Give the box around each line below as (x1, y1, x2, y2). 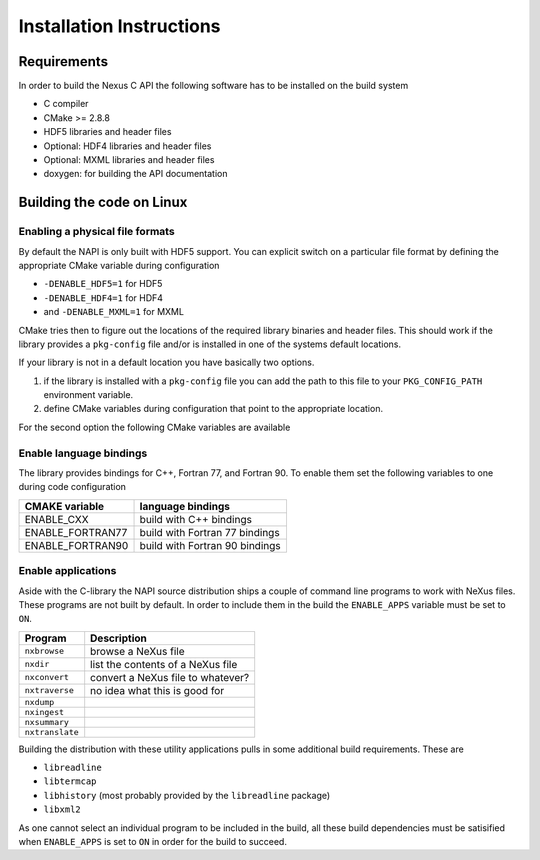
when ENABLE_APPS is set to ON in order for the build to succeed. (18, 836, 287, 848)
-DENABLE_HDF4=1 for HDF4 (43, 291, 164, 304)
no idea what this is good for (90, 683, 225, 697)
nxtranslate (24, 726, 79, 737)
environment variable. (43, 389, 134, 401)
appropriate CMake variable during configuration (18, 259, 220, 271)
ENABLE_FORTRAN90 (24, 538, 129, 552)
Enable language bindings (18, 446, 148, 460)
